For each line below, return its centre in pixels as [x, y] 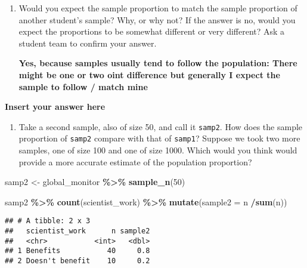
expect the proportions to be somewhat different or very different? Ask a [152, 31]
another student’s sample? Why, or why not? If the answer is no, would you [157, 19]
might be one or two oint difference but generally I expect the [149, 74]
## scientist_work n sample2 [77, 231]
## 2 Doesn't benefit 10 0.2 [77, 261]
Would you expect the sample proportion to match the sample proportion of [158, 8]
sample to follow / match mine [83, 86]
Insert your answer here [55, 107]
